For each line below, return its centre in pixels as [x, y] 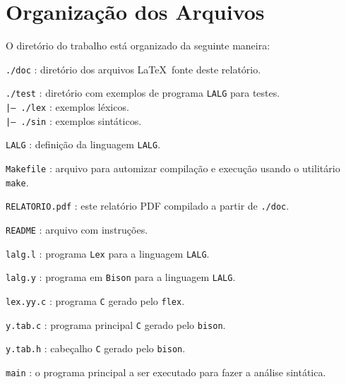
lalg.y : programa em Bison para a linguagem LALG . [121, 277]
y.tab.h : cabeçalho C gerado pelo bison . [96, 348]
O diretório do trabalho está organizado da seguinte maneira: [138, 46]
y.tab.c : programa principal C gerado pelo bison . [116, 324]
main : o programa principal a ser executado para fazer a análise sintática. [166, 372]
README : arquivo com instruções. [77, 229]
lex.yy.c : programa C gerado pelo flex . [95, 300]
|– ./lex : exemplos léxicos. [67, 107]
